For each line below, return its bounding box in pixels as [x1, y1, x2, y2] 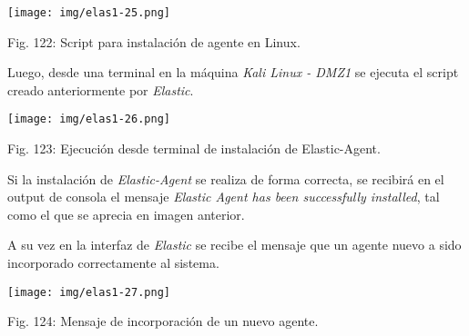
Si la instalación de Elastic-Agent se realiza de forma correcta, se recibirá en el [7, 169, 444, 188]
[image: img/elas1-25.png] [7, 6, 170, 19]
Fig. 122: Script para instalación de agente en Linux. [7, 32, 301, 51]
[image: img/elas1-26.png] [7, 113, 170, 126]
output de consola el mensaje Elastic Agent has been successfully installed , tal [7, 187, 440, 206]
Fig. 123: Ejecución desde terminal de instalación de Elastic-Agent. [7, 139, 381, 158]
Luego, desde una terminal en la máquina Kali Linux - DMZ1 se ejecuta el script [7, 63, 459, 82]
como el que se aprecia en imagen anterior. [7, 204, 245, 223]
